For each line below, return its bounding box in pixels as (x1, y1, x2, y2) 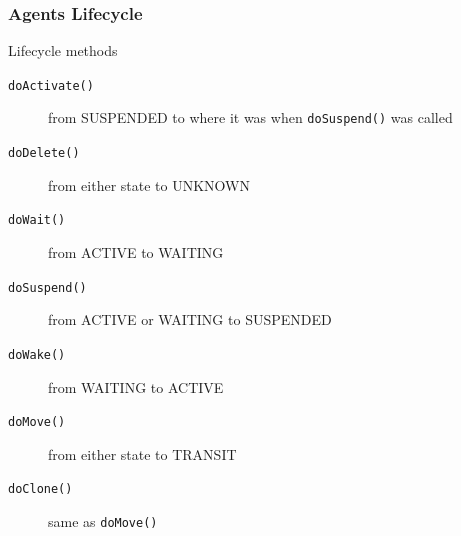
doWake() (8, 347, 66, 362)
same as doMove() (48, 511, 158, 532)
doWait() (8, 213, 66, 228)
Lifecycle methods (8, 40, 118, 61)
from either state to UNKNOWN (48, 174, 250, 195)
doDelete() (8, 146, 80, 161)
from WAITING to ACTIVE (48, 376, 224, 397)
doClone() (8, 482, 73, 497)
